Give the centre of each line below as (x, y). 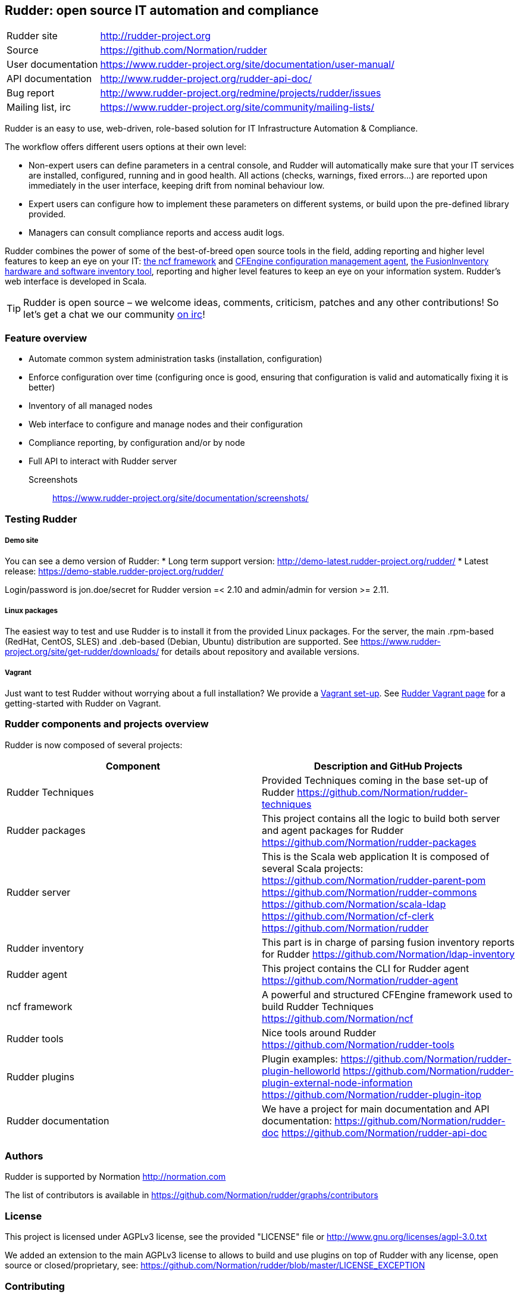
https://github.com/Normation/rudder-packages (369, 842)
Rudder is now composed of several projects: (94, 745)
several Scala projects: (313, 868)
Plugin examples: (300, 1059)
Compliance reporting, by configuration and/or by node (137, 443)
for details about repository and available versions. (261, 652)
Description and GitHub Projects (388, 766)
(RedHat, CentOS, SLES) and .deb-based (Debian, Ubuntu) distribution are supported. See (181, 642)
